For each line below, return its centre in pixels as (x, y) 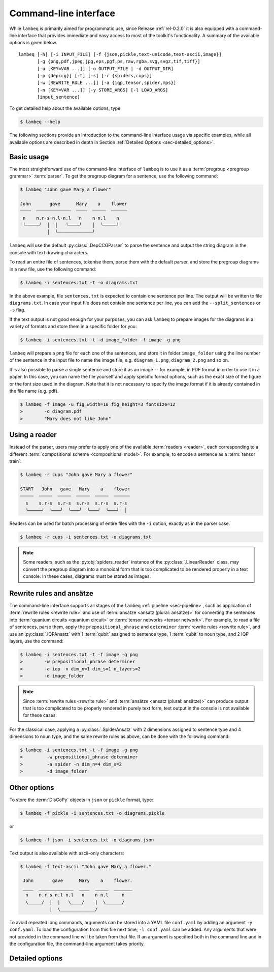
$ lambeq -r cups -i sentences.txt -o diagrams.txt (86, 537)
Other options (32, 788)
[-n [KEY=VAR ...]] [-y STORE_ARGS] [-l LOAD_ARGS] (103, 90)
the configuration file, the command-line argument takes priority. (77, 944)
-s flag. (17, 310)
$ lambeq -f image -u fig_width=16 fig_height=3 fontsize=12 (98, 405)
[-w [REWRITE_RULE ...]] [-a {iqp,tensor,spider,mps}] (107, 83)
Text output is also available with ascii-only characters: (67, 853)
